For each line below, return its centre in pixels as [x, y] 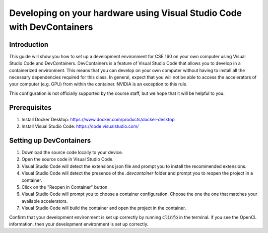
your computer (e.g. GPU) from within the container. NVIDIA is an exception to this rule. [98, 84]
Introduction [29, 44]
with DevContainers [51, 27]
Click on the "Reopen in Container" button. [65, 187]
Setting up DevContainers [50, 140]
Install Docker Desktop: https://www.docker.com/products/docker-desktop [98, 119]
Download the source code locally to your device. [72, 153]
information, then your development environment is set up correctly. [79, 224]
